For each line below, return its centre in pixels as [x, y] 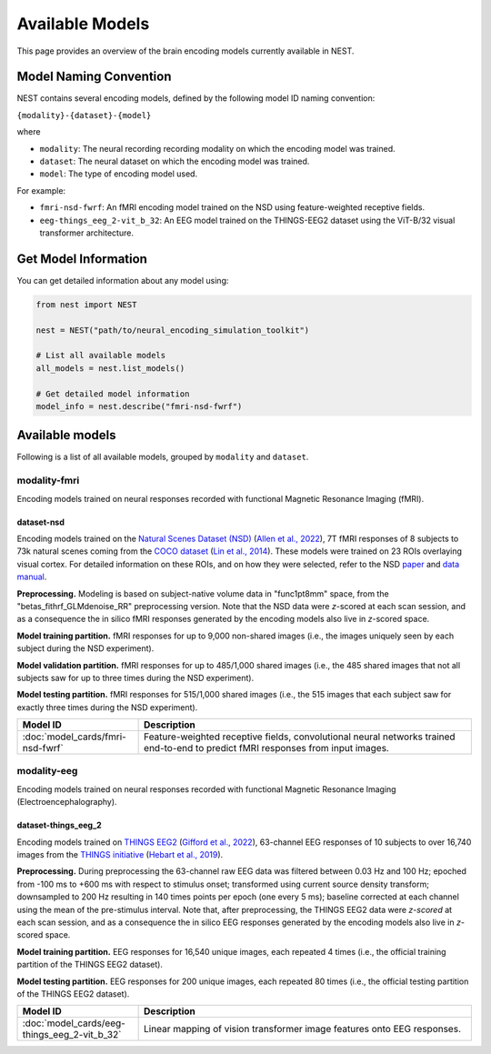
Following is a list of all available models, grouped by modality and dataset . [163, 457]
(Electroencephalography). [67, 802]
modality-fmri [48, 480]
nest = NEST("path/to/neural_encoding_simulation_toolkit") [173, 330]
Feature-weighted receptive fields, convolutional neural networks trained [300, 737]
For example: [41, 190]
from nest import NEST [86, 304]
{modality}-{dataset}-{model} [84, 115]
